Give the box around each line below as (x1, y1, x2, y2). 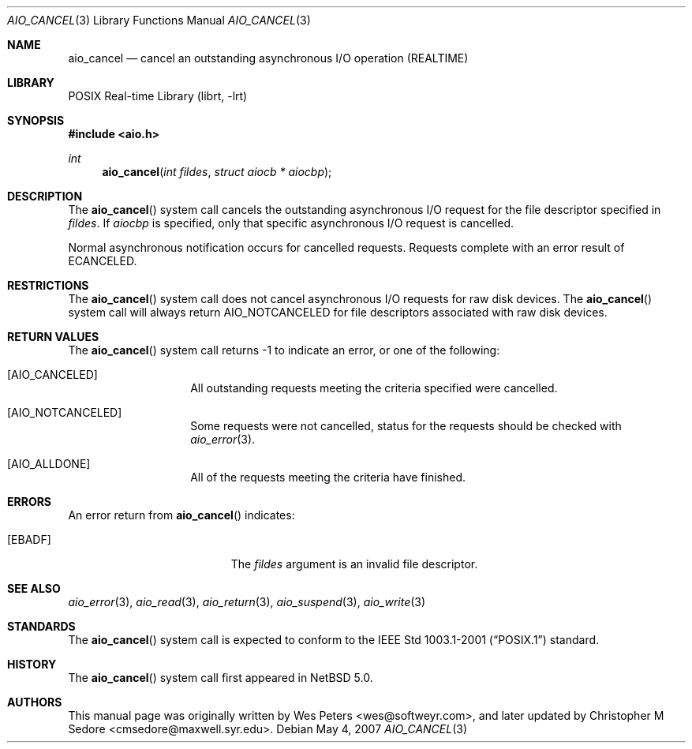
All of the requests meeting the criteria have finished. (190, 470, 466, 484)
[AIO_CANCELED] (7, 368, 98, 381)
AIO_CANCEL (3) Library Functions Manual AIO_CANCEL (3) (7, 13, 311, 27)
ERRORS (7, 495, 52, 508)
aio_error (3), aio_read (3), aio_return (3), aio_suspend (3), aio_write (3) (68, 595, 426, 609)
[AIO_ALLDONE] (7, 457, 91, 470)
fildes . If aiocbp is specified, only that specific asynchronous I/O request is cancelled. (68, 216, 514, 230)
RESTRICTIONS (7, 279, 89, 292)
